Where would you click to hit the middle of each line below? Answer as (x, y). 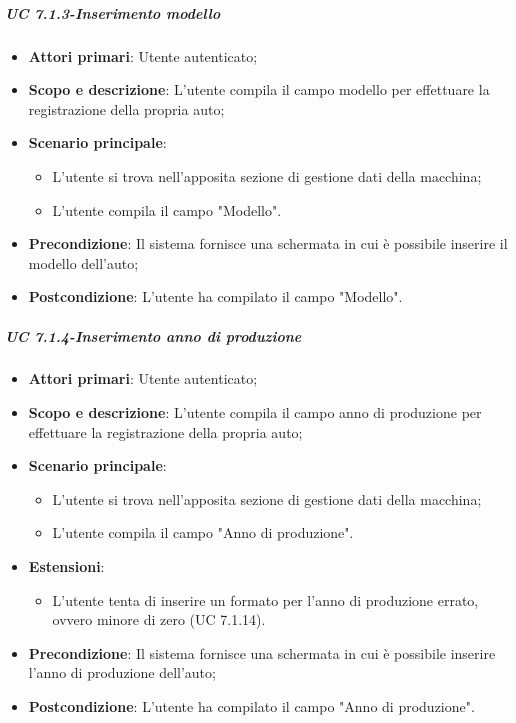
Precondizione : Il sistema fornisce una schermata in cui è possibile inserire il (268, 243)
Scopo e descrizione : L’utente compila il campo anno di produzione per (255, 412)
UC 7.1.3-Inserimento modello (113, 12)
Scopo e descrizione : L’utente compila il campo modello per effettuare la (259, 89)
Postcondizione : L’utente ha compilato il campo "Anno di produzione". (251, 706)
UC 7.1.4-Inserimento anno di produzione (153, 335)
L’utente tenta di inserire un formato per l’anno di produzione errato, (265, 599)
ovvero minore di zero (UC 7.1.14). (159, 619)
